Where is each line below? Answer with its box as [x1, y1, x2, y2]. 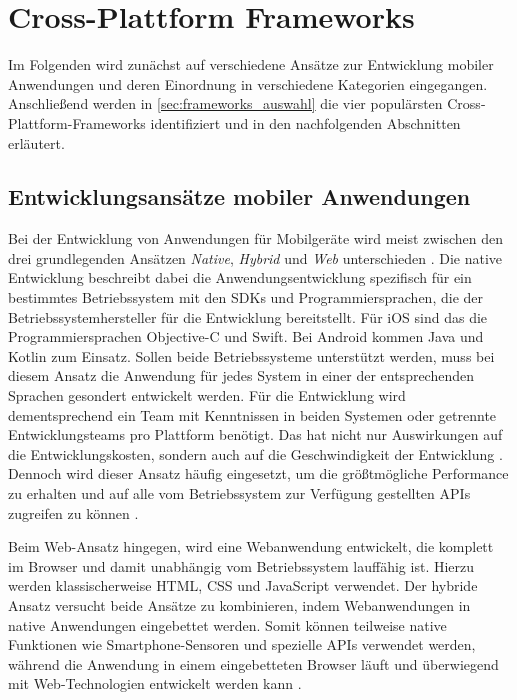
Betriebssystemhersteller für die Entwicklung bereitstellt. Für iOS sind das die [8, 306, 488, 327]
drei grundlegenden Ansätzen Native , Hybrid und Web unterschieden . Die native [8, 247, 503, 268]
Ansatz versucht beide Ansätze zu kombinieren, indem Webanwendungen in [8, 594, 471, 615]
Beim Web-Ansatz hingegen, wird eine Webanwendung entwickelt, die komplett [8, 536, 494, 557]
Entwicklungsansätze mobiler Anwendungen [8, 181, 471, 212]
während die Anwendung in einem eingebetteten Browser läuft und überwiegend [8, 653, 499, 674]
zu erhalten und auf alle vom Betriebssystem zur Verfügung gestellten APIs [8, 483, 471, 504]
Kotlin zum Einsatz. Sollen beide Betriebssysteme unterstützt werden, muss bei [8, 345, 495, 366]
